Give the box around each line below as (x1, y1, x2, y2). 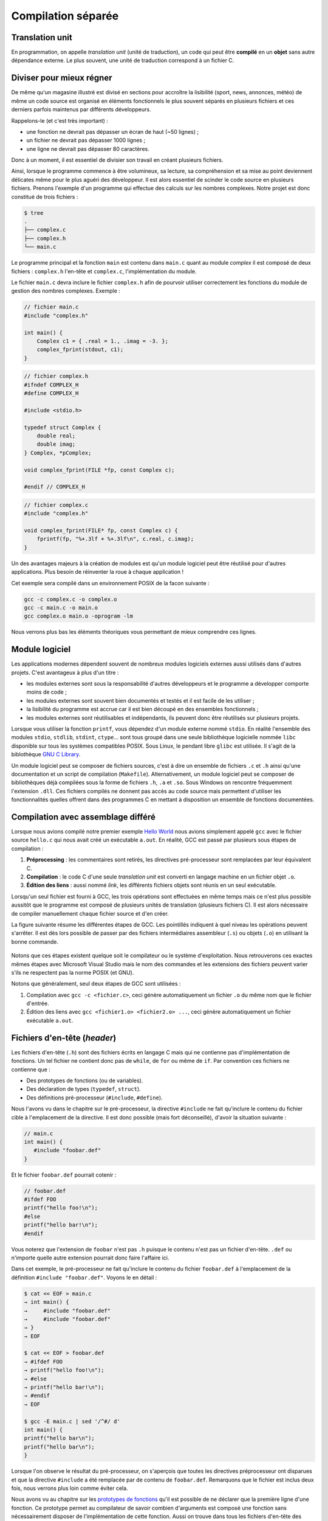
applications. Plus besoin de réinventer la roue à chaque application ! (11, 568, 184, 576)
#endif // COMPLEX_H (24, 484, 85, 490)
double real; (36, 433, 76, 439)
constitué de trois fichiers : (11, 193, 78, 200)
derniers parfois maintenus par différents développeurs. (11, 106, 151, 113)
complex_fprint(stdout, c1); (36, 346, 124, 353)
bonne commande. (11, 938, 59, 945)
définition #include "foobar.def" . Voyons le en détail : (11, 1273, 157, 1281)
